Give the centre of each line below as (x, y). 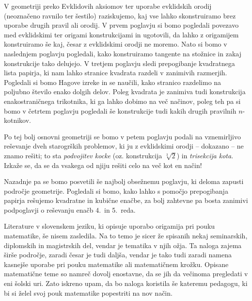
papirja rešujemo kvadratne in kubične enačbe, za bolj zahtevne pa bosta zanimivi (126, 200)
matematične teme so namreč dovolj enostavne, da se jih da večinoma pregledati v (126, 274)
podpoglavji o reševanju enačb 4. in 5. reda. (70, 209)
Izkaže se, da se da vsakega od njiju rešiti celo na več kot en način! (103, 165)
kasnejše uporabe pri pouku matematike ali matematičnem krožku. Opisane (116, 264)
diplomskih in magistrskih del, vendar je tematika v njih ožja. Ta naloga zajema (123, 245)
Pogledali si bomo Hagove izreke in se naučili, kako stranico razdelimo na (113, 82)
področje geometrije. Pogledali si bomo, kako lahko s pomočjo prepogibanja (116, 191)
